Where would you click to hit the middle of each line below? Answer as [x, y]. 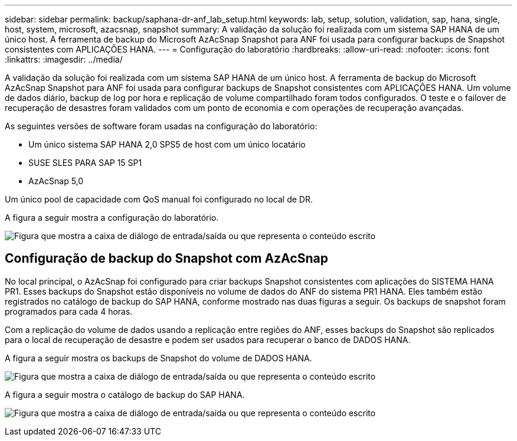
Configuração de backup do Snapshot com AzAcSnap [166, 259]
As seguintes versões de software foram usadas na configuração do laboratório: [161, 126]
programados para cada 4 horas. [69, 311]
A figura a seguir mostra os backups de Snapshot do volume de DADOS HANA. [158, 358]
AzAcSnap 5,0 [56, 181]
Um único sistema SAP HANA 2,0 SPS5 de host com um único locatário [167, 144]
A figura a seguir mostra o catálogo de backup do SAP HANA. [125, 394]
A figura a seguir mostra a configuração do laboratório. [112, 218]
